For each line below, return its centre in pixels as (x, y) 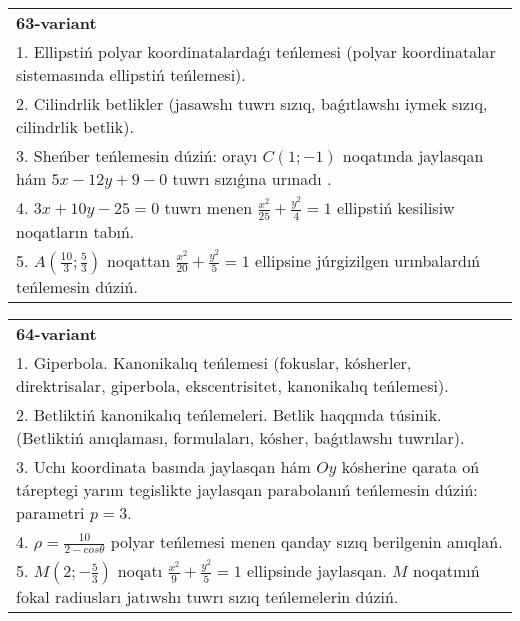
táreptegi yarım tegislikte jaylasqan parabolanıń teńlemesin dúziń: (247, 489)
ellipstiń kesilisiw (396, 207)
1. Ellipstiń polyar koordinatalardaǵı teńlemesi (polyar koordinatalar (256, 51)
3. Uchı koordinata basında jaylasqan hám (163, 466)
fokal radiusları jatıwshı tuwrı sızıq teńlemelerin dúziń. (207, 597)
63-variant (56, 22)
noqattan (139, 260)
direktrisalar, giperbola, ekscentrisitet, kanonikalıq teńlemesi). (232, 385)
